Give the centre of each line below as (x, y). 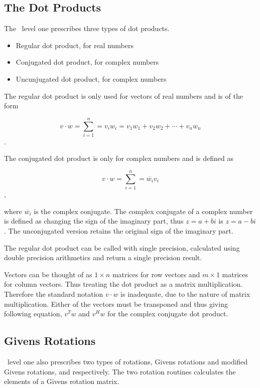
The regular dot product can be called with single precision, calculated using (122, 247)
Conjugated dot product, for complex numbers (87, 62)
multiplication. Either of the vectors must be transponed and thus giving (116, 304)
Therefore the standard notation (54, 294)
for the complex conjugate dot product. (168, 314)
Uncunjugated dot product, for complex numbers (91, 78)
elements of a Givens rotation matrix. (62, 381)
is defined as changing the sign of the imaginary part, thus (94, 221)
